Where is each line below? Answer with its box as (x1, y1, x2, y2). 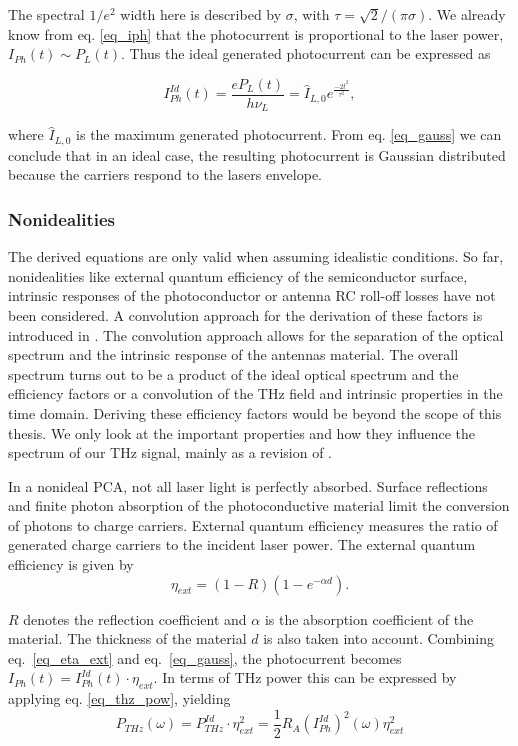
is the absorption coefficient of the (264, 608, 474, 629)
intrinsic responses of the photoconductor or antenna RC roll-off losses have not (8, 285, 496, 306)
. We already (428, 4, 506, 24)
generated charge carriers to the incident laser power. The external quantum (8, 534, 476, 555)
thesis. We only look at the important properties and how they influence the (8, 422, 476, 443)
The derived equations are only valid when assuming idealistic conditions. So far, (8, 246, 504, 267)
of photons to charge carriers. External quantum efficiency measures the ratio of (8, 514, 498, 535)
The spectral (8, 4, 85, 24)
